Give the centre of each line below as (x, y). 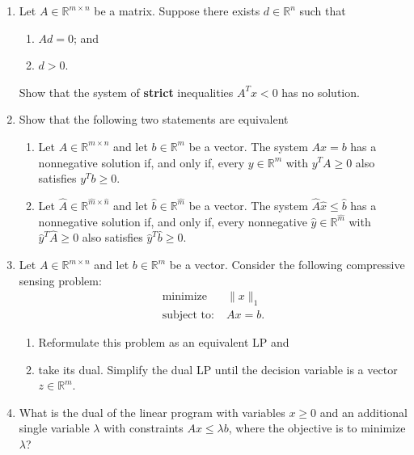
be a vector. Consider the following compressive (287, 265)
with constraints (144, 428)
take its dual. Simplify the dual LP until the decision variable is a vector (218, 369)
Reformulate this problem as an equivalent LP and (164, 342)
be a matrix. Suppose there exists (177, 11)
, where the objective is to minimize (317, 428)
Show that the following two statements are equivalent (154, 119)
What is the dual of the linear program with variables (152, 412)
